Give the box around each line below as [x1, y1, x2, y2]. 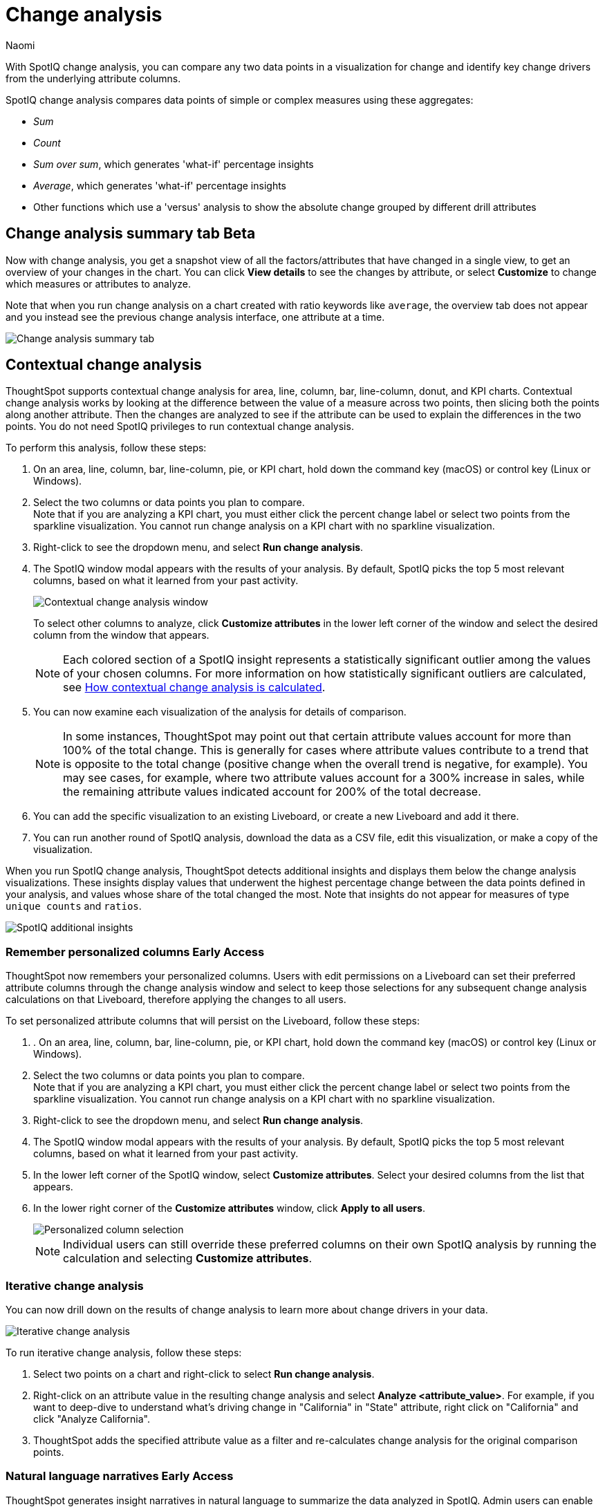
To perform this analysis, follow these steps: [6, 442, 207, 454]
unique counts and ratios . [6, 900, 142, 912]
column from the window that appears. [33, 629, 210, 642]
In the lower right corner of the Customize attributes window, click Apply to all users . [33, 1202, 425, 1215]
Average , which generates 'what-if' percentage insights [33, 179, 286, 191]
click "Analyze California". [33, 1412, 151, 1425]
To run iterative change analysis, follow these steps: [6, 1346, 242, 1358]
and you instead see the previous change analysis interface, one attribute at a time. [6, 310, 385, 323]
